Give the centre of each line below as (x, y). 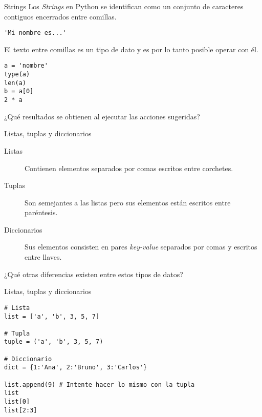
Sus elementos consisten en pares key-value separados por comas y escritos (141, 247)
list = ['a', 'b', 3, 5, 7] (52, 316)
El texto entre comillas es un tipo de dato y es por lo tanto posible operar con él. (131, 49)
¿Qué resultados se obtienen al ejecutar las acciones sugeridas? (102, 116)
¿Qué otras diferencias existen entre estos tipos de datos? (94, 274)
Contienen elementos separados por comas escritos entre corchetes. (129, 168)
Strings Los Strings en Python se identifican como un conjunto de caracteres (124, 6)
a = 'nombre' (26, 66)
